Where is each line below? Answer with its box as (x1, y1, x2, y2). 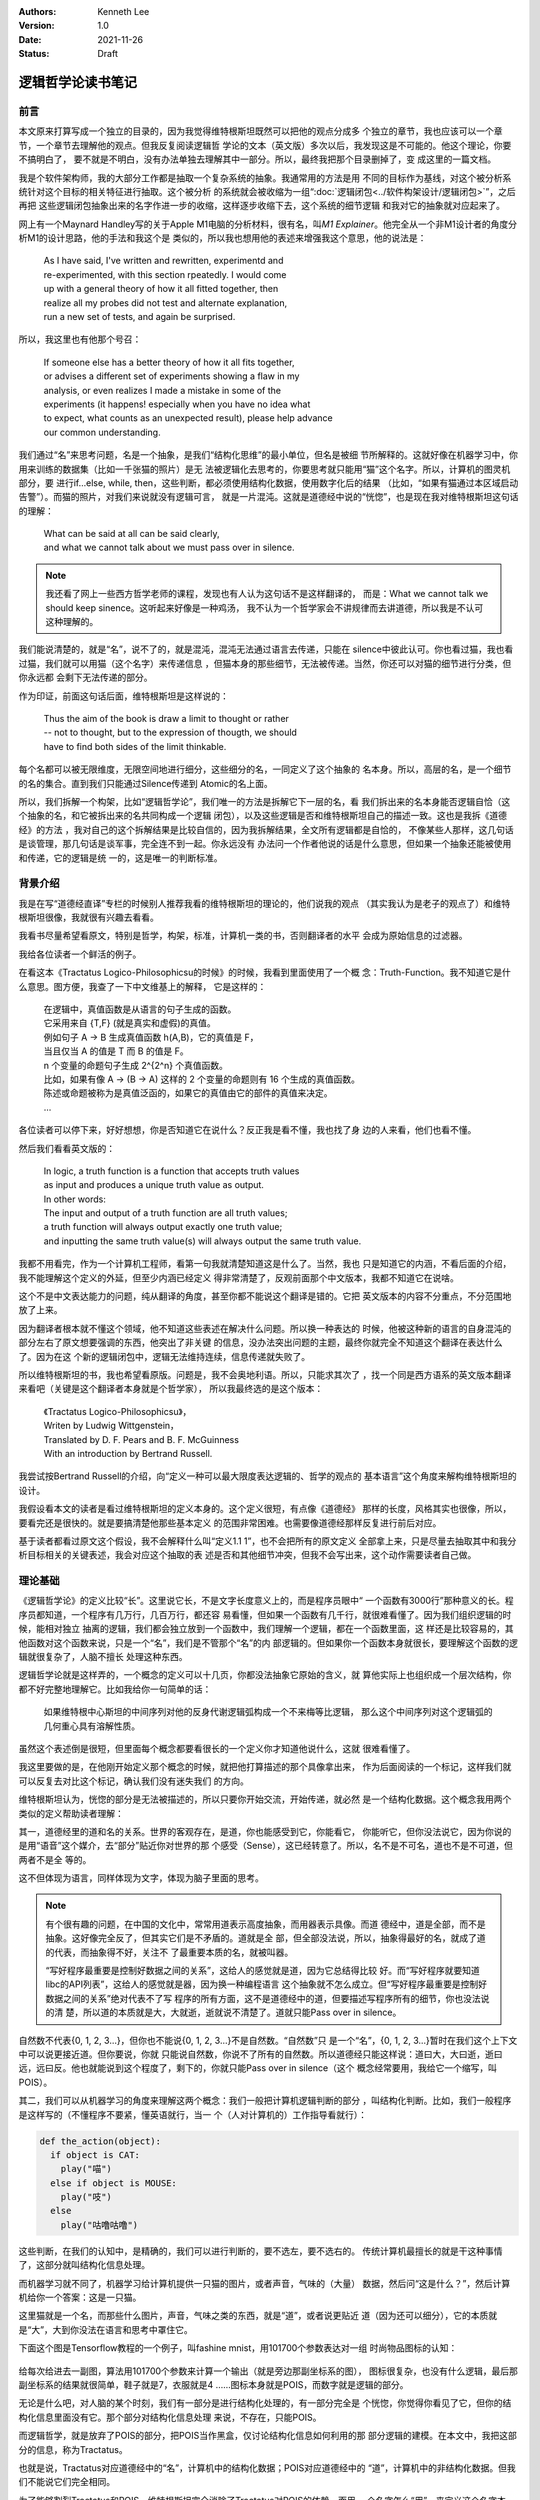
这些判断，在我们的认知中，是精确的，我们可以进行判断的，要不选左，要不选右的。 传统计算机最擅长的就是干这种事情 (18, 2245, 503, 2257)
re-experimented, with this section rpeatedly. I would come (43, 268, 287, 280)
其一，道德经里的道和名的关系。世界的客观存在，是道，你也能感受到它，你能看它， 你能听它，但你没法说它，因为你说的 (18, 1825, 512, 1837)
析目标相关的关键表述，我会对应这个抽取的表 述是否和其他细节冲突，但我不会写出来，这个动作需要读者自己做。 (18, 1549, 477, 1561)
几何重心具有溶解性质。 (43, 1720, 140, 1732)
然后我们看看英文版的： (18, 1142, 115, 1154)
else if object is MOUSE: (50, 2177, 177, 2189)
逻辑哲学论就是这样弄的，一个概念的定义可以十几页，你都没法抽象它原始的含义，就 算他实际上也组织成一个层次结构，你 (18, 1669, 512, 1681)
